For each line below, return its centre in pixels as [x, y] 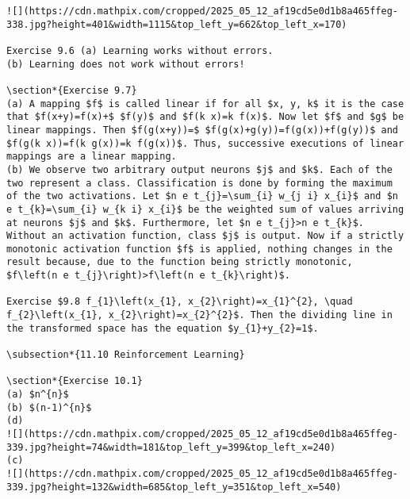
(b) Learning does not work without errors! [126, 64]
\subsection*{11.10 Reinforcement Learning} [126, 355]
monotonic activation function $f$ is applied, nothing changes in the [199, 249]
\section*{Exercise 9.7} [72, 90]
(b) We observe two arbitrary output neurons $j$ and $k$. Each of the [199, 169]
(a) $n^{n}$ [38, 395]
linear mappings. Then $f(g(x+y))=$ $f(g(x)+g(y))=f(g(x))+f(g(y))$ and [202, 130]
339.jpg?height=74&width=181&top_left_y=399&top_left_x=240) [171, 447]
